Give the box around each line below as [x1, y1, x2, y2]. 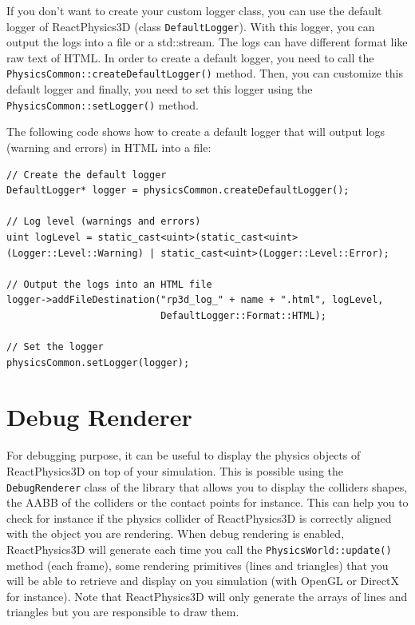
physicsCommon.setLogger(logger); [6, 356, 190, 368]
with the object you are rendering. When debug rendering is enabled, [6, 525, 345, 542]
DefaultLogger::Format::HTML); [160, 309, 326, 321]
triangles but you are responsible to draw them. [6, 603, 239, 620]
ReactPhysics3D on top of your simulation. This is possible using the [6, 462, 344, 479]
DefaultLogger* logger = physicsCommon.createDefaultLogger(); [6, 185, 350, 197]
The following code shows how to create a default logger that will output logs [6, 123, 385, 140]
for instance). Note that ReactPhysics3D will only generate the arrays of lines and [6, 587, 408, 604]
